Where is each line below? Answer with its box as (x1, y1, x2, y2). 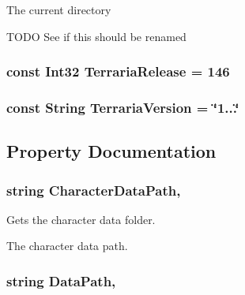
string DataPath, (6, 271, 116, 290)
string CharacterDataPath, (6, 180, 181, 200)
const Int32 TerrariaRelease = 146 (6, 62, 230, 81)
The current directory (6, 2, 111, 17)
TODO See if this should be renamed (6, 28, 187, 44)
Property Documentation (6, 139, 217, 163)
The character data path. (6, 237, 128, 254)
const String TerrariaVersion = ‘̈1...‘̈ (6, 97, 239, 117)
